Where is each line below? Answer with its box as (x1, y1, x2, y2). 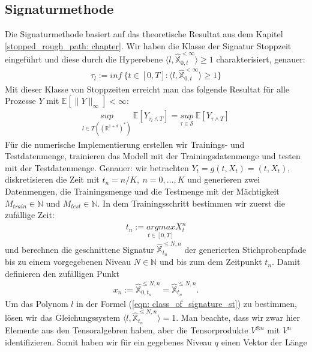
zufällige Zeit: (5, 208, 55, 221)
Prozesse (5, 94, 36, 107)
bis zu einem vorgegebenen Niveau (5, 255, 131, 268)
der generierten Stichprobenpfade (184, 243, 307, 255)
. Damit (272, 255, 301, 268)
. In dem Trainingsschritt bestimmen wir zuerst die (97, 196, 285, 209)
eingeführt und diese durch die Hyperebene (5, 53, 163, 65)
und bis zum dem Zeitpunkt (159, 255, 262, 268)
